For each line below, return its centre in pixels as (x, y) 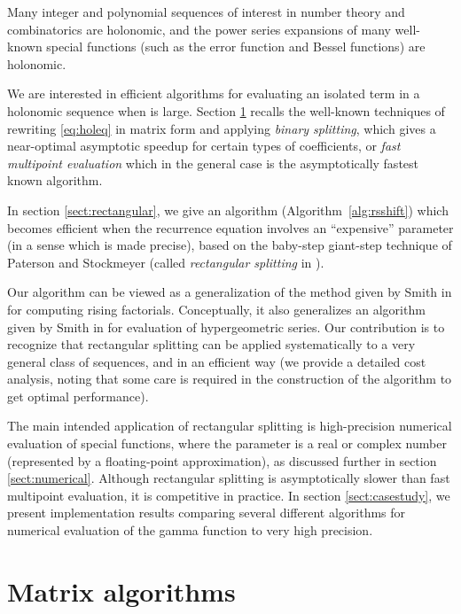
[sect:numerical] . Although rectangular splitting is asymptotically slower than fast (229, 478)
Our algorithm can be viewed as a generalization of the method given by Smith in (230, 292)
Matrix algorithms (121, 591)
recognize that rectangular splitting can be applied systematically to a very (211, 344)
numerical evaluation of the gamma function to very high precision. (190, 530)
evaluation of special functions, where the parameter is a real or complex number (227, 443)
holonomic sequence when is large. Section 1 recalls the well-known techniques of (226, 110)
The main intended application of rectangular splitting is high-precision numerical (230, 426)
